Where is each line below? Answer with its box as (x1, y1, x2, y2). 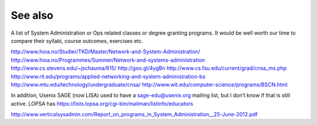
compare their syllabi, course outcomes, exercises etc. (11, 37, 143, 44)
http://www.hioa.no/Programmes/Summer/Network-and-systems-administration (11, 56, 205, 63)
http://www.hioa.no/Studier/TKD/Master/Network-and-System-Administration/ (11, 48, 201, 55)
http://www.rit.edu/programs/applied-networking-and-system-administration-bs (11, 73, 205, 80)
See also (11, 9, 54, 22)
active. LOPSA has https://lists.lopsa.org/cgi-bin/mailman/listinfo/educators (11, 100, 194, 107)
